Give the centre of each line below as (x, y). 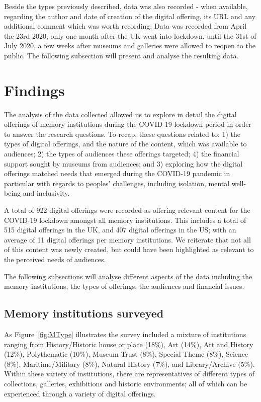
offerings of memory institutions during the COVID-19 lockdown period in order (128, 124)
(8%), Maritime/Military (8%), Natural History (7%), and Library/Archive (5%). (129, 364)
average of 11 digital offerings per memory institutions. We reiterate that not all (127, 239)
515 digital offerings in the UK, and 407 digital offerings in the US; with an (120, 230)
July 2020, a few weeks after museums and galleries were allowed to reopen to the (130, 46)
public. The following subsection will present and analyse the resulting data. (121, 55)
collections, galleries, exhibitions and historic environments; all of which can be (126, 383)
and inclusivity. (46, 193)
